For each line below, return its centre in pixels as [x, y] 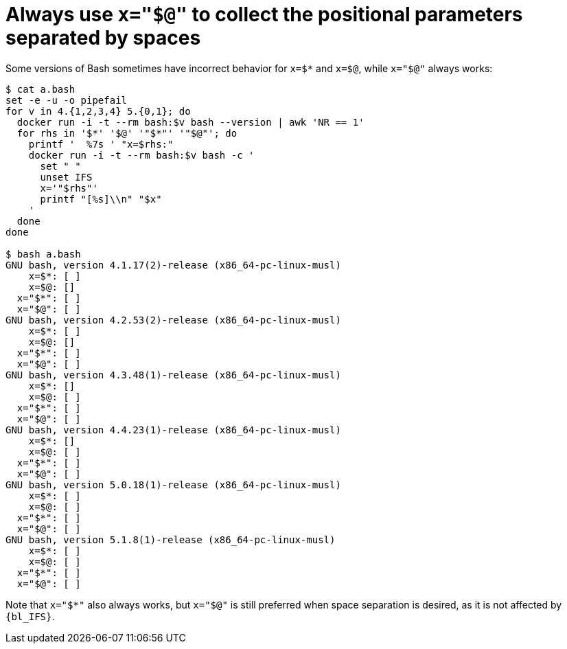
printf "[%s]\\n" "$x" [101, 199]
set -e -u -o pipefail [67, 100]
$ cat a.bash [40, 89]
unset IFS [66, 177]
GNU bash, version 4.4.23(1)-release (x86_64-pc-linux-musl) [173, 430]
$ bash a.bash [43, 254]
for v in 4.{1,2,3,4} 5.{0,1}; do [98, 111]
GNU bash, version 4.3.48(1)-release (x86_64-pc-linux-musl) [173, 375]
